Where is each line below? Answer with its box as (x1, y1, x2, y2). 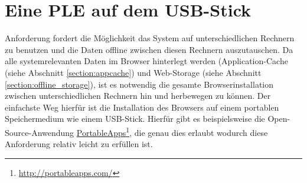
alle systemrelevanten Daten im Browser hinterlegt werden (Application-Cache (5, 55, 288, 67)
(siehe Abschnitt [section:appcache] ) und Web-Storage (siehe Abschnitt (5, 66, 262, 78)
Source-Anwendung (5, 126, 74, 138)
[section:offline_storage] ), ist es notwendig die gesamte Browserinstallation (5, 78, 274, 90)
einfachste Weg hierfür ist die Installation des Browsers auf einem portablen (5, 101, 279, 113)
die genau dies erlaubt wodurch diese (134, 126, 268, 138)
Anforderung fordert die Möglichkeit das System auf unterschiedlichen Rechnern (5, 32, 295, 44)
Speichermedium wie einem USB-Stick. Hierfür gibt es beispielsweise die (5, 112, 265, 125)
